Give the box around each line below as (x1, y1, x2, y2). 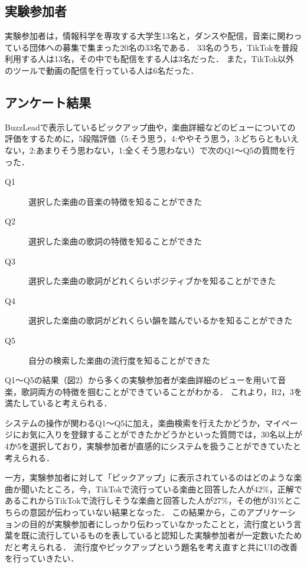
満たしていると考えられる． (5, 397, 112, 409)
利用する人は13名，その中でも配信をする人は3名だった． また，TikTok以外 (5, 53, 295, 65)
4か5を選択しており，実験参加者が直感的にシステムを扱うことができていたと (5, 440, 301, 452)
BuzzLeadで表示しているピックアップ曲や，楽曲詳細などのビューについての (5, 120, 296, 133)
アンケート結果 (5, 93, 92, 111)
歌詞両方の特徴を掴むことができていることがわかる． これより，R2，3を (21, 385, 302, 397)
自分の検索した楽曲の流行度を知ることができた (28, 354, 210, 366)
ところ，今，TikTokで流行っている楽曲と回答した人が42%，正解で (45, 482, 302, 495)
